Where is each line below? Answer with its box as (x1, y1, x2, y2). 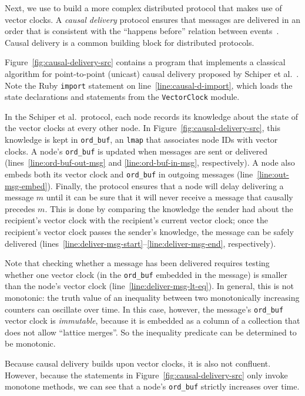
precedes (5, 202, 35, 214)
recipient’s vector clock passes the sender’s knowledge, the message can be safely (5, 226, 294, 237)
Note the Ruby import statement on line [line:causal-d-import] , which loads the (5, 79, 293, 91)
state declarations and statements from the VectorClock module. (5, 90, 240, 103)
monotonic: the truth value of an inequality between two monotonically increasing (5, 291, 300, 304)
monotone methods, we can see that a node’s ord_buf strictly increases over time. (5, 380, 300, 392)
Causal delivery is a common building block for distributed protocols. (5, 36, 254, 48)
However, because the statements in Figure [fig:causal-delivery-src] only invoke (5, 368, 288, 381)
